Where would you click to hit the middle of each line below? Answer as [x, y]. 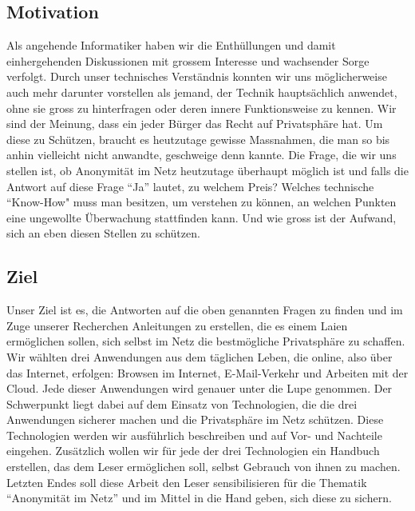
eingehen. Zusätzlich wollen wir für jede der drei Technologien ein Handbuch [193, 451]
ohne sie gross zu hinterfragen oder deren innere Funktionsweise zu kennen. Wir [202, 108]
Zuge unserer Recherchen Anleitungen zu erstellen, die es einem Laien [177, 325]
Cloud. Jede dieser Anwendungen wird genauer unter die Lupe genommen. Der [200, 388]
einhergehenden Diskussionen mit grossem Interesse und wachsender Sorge [188, 60]
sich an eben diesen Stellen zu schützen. [103, 233]
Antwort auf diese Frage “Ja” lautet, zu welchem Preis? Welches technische [190, 186]
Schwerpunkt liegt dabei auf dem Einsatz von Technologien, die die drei [182, 403]
